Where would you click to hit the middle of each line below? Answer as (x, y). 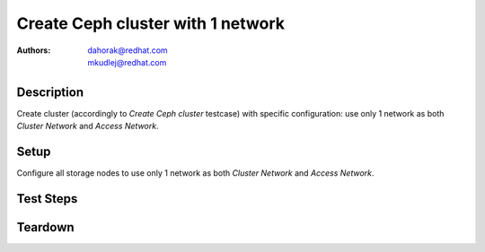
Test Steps (47, 199)
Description (50, 92)
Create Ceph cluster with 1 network (150, 23)
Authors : (34, 50)
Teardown (46, 227)
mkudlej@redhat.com (127, 62)
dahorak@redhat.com (128, 50)
